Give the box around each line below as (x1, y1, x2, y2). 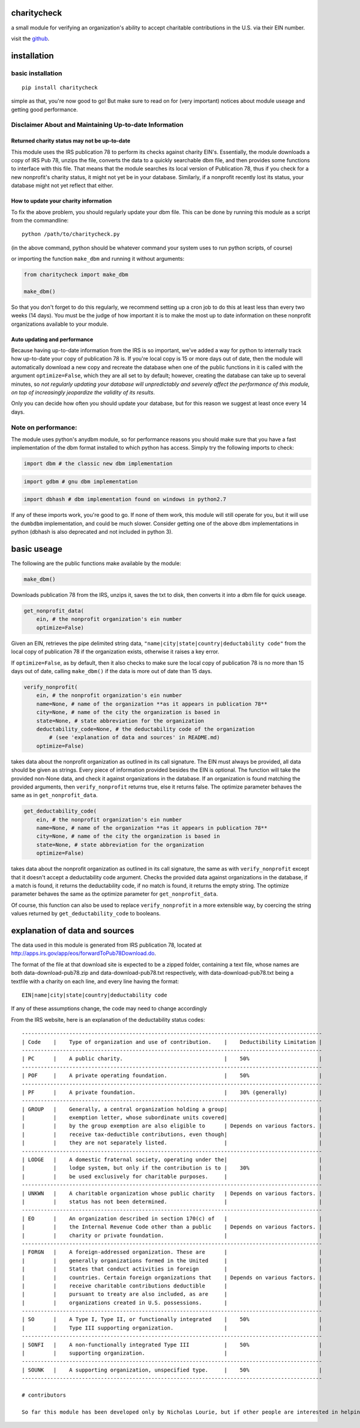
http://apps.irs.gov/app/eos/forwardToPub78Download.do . (11, 950, 156, 957)
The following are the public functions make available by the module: (11, 560, 181, 567)
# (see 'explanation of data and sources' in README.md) (49, 734, 220, 741)
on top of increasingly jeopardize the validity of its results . (11, 389, 155, 396)
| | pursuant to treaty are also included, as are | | (22, 1291, 322, 1298)
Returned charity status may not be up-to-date (11, 137, 131, 144)
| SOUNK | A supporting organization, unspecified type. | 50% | (22, 1366, 322, 1373)
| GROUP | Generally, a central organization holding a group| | (22, 1106, 322, 1112)
